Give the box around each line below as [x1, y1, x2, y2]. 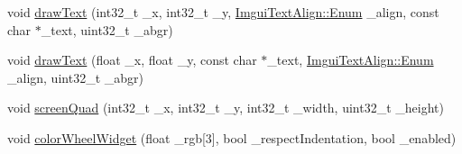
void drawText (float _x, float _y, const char [7, 50, 257, 69]
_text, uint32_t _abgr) [41, 20, 173, 39]
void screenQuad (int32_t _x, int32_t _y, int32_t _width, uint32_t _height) [7, 98, 444, 117]
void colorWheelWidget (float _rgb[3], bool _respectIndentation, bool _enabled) [7, 128, 457, 147]
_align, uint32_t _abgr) [7, 68, 143, 86]
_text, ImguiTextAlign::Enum [267, 50, 434, 69]
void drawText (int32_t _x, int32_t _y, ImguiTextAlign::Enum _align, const [7, 3, 439, 21]
